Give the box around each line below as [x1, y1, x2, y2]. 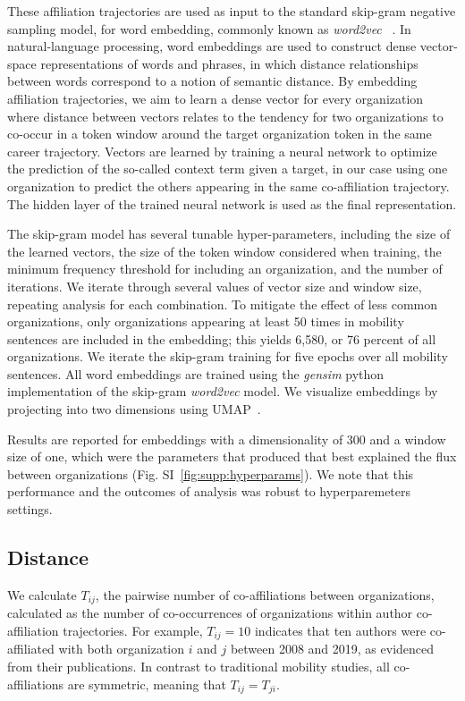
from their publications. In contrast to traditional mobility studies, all [7, 656, 390, 675]
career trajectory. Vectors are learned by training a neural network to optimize [7, 141, 437, 160]
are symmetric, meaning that [67, 674, 226, 693]
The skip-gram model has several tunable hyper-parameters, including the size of [7, 224, 451, 243]
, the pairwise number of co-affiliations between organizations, [95, 585, 435, 604]
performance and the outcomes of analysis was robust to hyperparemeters [7, 482, 411, 501]
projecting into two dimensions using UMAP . [7, 400, 261, 418]
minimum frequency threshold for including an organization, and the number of [7, 259, 443, 278]
